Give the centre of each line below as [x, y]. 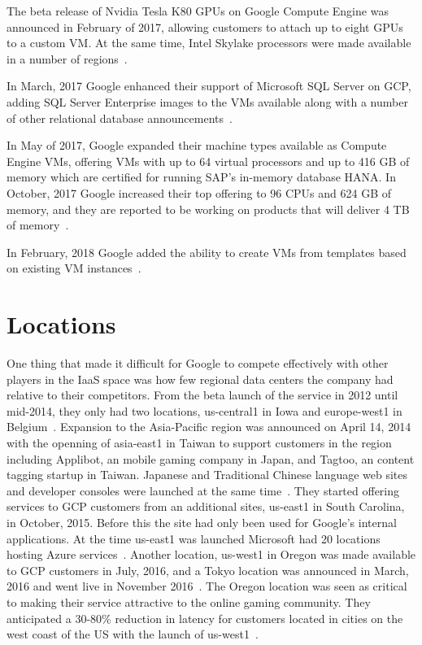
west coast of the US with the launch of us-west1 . [133, 634]
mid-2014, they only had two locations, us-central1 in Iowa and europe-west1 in [204, 410]
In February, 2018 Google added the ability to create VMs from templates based [207, 252]
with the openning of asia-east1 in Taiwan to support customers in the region [199, 442]
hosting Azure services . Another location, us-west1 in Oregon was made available [211, 554]
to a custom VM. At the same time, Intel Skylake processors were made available [209, 43]
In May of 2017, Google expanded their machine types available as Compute [197, 145]
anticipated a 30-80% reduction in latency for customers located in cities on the [205, 618]
